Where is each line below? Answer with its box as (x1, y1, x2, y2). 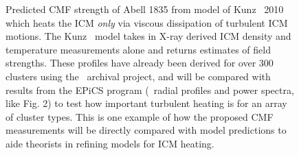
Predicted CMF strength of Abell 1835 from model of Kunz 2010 (5, 2, 284, 16)
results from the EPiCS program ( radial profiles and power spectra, (5, 82, 294, 97)
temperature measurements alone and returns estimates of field (5, 42, 271, 56)
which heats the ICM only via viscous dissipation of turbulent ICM (5, 15, 288, 29)
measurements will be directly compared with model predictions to (5, 123, 287, 137)
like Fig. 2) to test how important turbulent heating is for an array (5, 96, 287, 110)
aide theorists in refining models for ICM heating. (5, 136, 214, 150)
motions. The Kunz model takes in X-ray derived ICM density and (5, 29, 291, 43)
